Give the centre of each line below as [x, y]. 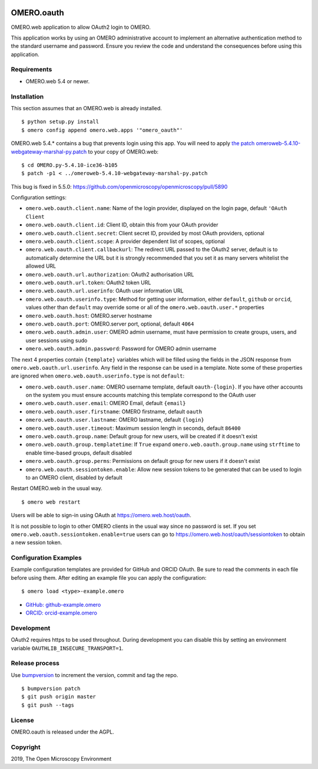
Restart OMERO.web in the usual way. [57, 488]
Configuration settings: [39, 198]
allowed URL [41, 266]
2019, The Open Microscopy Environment [61, 759]
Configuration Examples [46, 558]
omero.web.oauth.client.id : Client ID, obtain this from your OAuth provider [122, 225]
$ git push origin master [59, 697]
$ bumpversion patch [51, 689]
